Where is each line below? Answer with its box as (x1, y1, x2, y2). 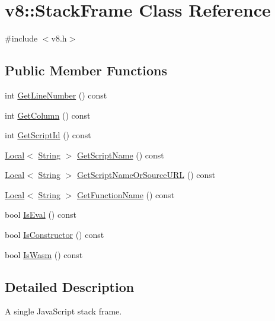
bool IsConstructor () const (5, 228, 104, 241)
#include (5, 32, 38, 45)
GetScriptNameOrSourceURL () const (76, 169, 216, 181)
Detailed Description (5, 277, 135, 295)
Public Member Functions (5, 61, 167, 80)
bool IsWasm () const (5, 248, 83, 260)
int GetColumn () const (5, 109, 91, 121)
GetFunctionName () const (76, 188, 175, 201)
